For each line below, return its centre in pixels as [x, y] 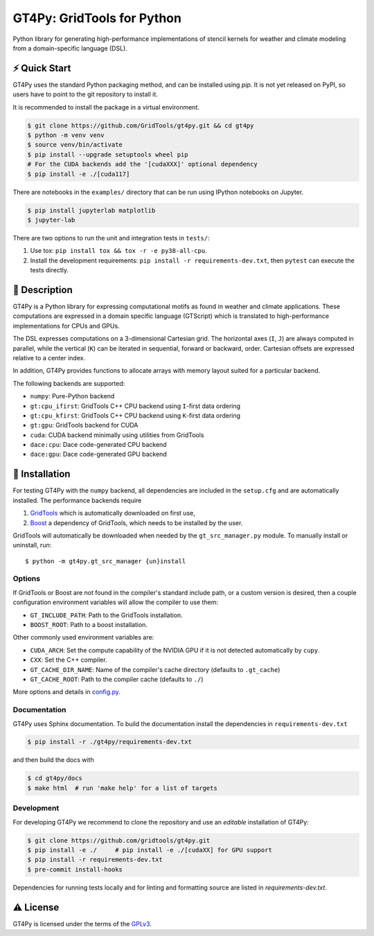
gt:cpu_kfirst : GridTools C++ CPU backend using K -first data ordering [135, 415]
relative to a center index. [49, 357]
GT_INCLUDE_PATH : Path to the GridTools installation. [106, 615]
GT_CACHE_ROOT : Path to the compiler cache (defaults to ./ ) [117, 679]
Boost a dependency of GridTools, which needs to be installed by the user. [136, 522]
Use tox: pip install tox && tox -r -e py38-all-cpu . [118, 251]
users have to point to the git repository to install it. [86, 94]
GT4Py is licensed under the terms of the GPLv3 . [82, 924]
